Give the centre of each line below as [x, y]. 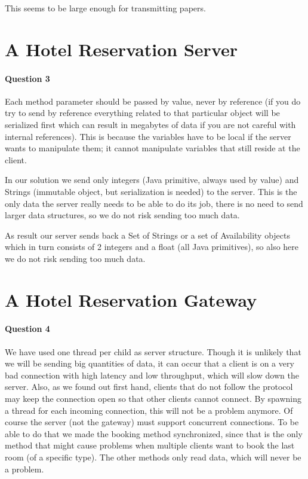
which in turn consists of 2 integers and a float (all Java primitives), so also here [152, 247]
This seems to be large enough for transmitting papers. [105, 8]
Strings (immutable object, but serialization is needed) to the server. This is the [151, 191]
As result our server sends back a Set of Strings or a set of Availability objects [147, 235]
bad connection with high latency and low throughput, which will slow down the [152, 375]
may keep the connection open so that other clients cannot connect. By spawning [153, 399]
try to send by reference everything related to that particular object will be [142, 113]
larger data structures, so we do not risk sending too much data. [122, 215]
